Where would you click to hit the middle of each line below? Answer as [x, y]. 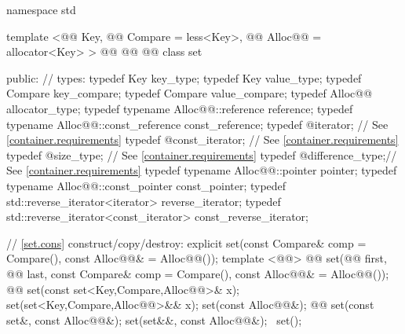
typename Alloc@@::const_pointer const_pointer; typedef [146, 185]
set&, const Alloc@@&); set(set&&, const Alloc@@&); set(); [154, 319]
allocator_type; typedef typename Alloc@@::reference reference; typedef [180, 108]
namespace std [41, 9]
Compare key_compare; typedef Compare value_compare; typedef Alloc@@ [190, 93]
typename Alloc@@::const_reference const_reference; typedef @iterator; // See [197, 124]
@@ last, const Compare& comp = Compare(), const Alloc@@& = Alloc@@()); [198, 273]
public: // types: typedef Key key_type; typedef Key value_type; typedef [184, 77]
